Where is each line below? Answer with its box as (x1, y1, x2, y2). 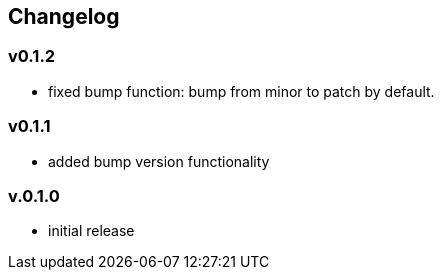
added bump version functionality (48, 152, 270, 170)
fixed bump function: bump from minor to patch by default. (48, 82, 435, 100)
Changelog (8, 4, 120, 29)
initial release (48, 222, 135, 240)
